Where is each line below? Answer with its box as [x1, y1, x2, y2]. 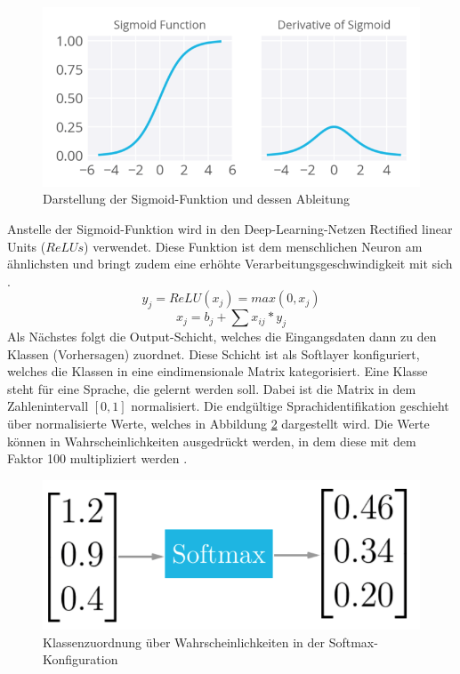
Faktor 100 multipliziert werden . [7, 449, 188, 468]
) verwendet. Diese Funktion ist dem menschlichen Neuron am [84, 237, 423, 255]
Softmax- [328, 632, 378, 651]
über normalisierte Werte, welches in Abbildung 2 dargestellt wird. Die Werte [7, 413, 430, 432]
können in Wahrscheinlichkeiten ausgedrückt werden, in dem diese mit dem [7, 431, 416, 450]
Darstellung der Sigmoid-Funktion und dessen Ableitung [43, 189, 350, 208]
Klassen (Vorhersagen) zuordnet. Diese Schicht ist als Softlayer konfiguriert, [7, 344, 420, 363]
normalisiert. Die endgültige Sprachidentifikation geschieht [131, 397, 449, 415]
